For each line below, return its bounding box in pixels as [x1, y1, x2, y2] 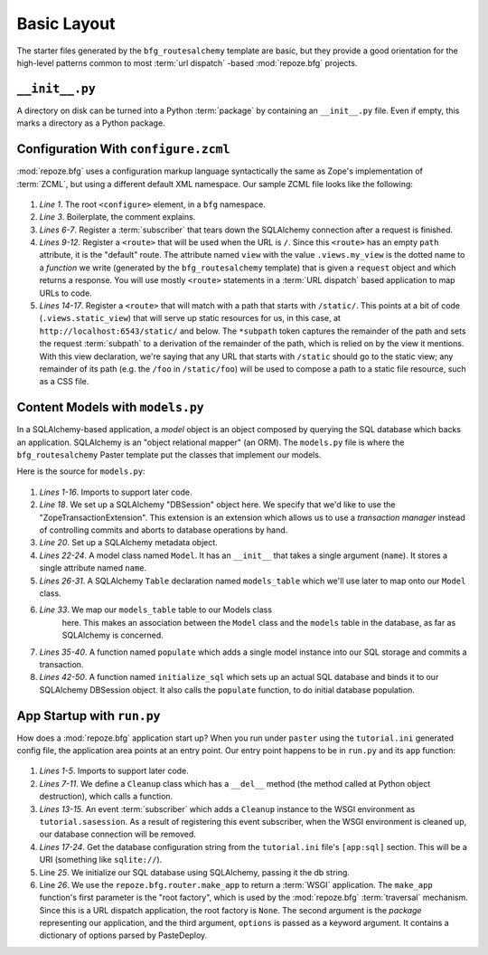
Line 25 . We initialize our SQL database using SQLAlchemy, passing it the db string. [39, 866, 350, 877]
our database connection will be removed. [39, 828, 196, 840]
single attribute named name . [39, 563, 147, 573]
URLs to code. [39, 288, 92, 298]
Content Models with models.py [16, 400, 204, 415]
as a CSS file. [39, 376, 89, 387]
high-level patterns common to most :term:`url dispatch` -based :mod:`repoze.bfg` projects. [16, 57, 358, 68]
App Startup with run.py [16, 708, 161, 723]
